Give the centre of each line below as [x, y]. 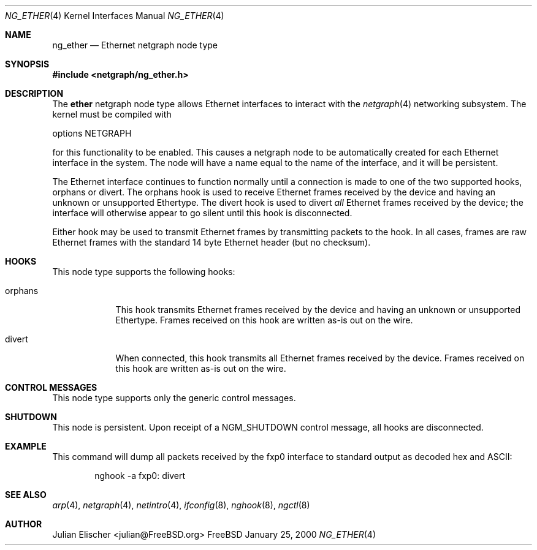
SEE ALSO [26, 495]
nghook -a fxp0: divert [140, 476]
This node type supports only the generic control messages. [174, 398]
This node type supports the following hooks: [144, 272]
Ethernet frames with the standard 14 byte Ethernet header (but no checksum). [211, 242]
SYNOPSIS [27, 64]
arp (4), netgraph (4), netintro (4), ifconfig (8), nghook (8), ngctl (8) [181, 505]
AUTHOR [24, 524]
